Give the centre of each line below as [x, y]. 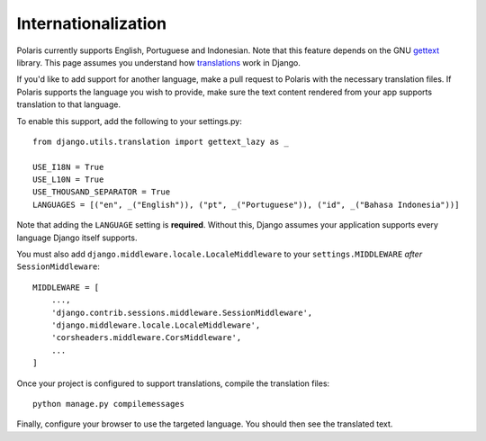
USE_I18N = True [68, 167]
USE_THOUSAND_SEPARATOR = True [102, 192]
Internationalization [91, 23]
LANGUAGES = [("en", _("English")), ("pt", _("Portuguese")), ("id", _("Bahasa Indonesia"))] [246, 204]
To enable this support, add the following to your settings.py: [129, 121]
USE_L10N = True [68, 180]
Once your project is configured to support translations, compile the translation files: [173, 383]
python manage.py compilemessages [108, 404]
